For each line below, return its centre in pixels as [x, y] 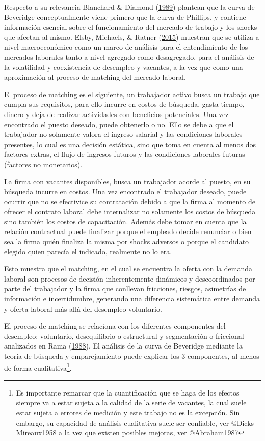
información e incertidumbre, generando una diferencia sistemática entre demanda [132, 299]
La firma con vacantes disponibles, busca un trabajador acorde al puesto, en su [127, 181]
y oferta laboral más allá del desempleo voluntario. [83, 308]
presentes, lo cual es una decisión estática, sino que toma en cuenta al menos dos [130, 144]
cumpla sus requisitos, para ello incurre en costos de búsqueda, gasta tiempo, [124, 104]
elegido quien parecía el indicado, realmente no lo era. [88, 251]
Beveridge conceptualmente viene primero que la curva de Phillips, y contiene [125, 17]
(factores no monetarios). [43, 164]
